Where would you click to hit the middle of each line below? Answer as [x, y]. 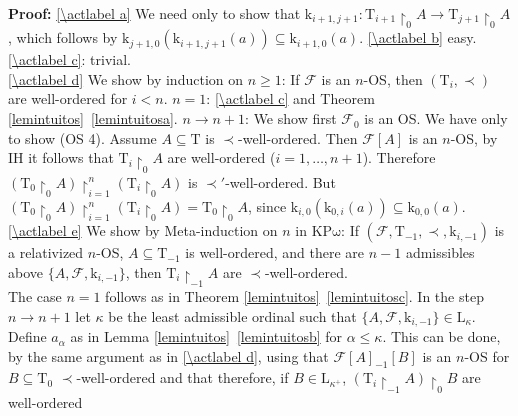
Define [27, 336]
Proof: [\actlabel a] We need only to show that [154, 13]
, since [267, 205]
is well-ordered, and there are [275, 252]
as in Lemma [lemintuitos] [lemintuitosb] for [206, 336]
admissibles [440, 252]
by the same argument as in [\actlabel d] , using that [168, 355]
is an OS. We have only [436, 118]
